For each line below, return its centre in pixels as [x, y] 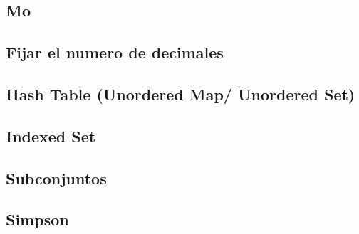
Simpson [37, 219]
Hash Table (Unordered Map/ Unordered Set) [181, 94]
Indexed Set [51, 135]
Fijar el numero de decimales [115, 52]
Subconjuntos [56, 177]
